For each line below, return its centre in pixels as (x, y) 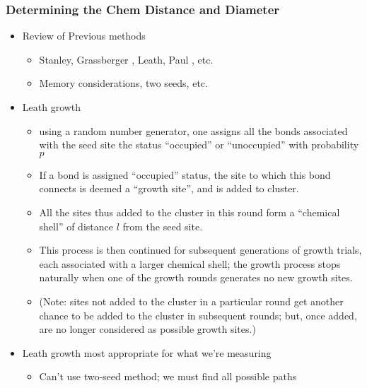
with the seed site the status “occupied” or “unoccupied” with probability (199, 145)
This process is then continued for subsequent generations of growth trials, (200, 250)
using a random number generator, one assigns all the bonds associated (193, 130)
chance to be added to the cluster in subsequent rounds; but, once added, (198, 315)
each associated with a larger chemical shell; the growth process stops (190, 263)
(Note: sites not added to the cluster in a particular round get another (191, 301)
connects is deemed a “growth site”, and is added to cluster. (169, 188)
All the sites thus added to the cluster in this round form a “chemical (190, 212)
